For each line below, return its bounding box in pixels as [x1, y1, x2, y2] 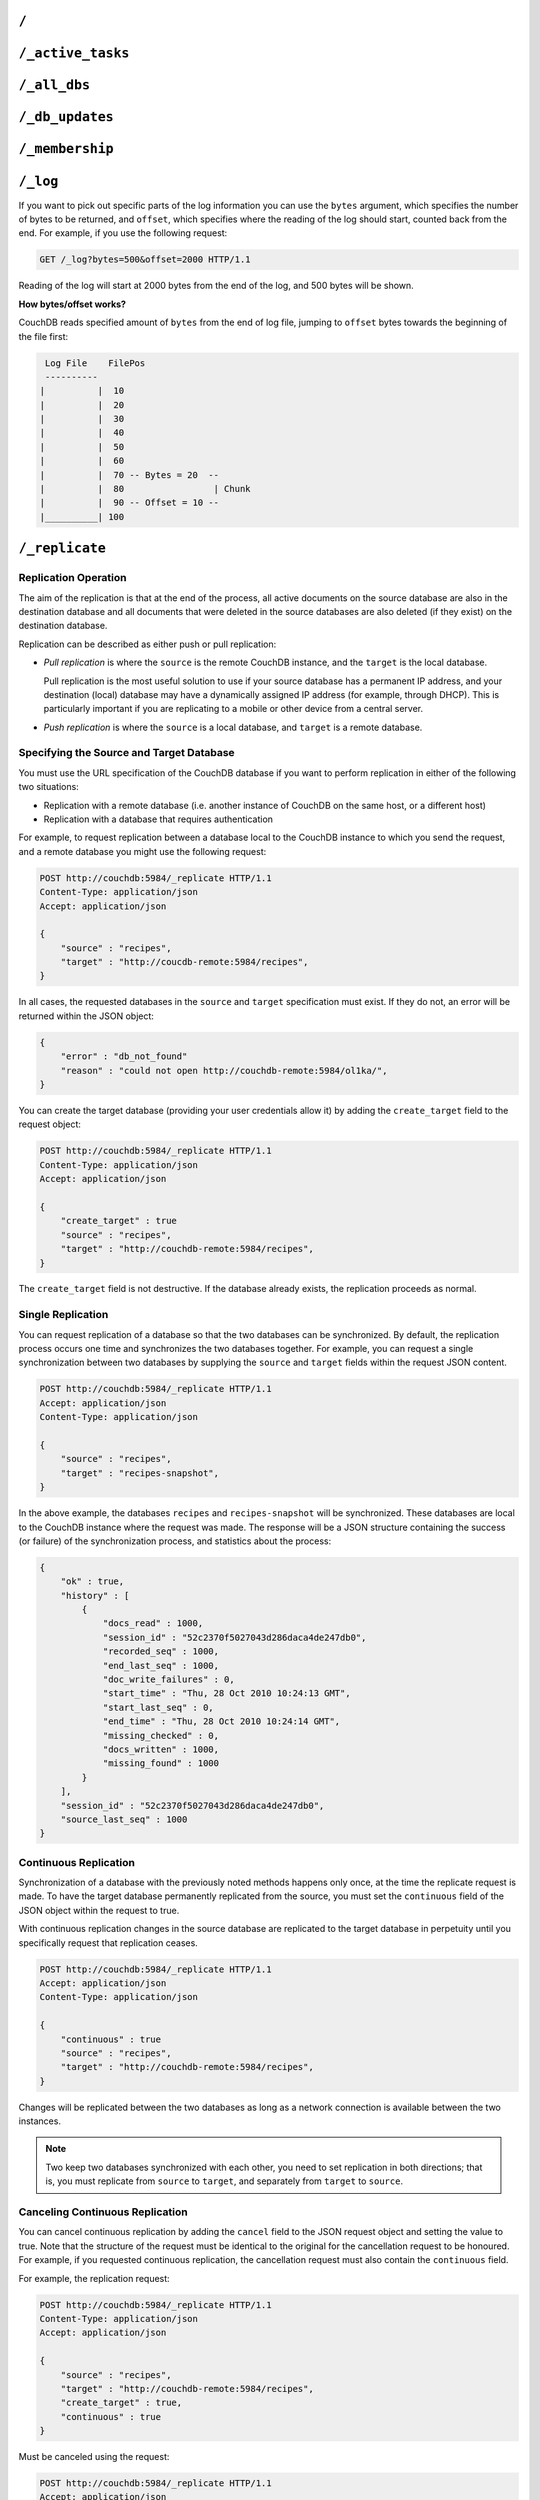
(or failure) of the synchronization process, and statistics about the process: [18, 1535, 332, 1547]
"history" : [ [60, 1590, 130, 1601]
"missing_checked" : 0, [102, 1730, 220, 1741]
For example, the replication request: [18, 2272, 170, 2284]
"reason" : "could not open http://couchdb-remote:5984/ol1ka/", [60, 1065, 388, 1076]
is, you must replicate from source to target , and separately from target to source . [45, 2175, 404, 2187]
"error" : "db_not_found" [60, 1051, 188, 1062]
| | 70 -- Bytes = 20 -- [39, 469, 220, 480]
